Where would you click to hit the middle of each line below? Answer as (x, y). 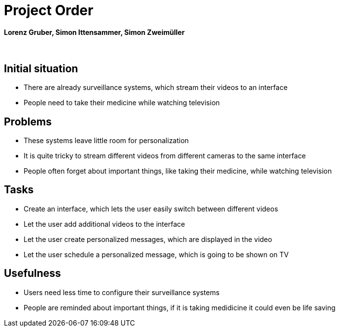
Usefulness (32, 273)
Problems (28, 121)
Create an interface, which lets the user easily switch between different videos (151, 209)
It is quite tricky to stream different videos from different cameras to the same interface (165, 156)
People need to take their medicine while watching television (122, 103)
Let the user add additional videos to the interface (104, 224)
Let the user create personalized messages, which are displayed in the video (148, 239)
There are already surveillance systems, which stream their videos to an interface (156, 88)
